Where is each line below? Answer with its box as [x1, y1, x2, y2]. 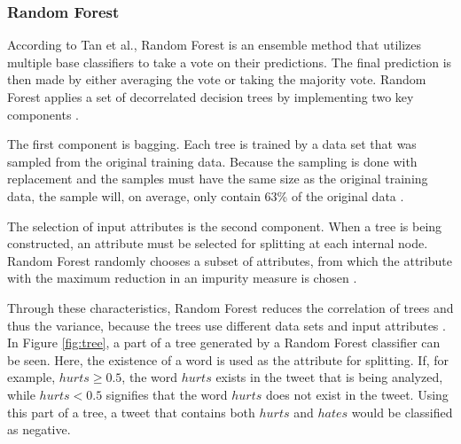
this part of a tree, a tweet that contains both [7, 402, 255, 421]
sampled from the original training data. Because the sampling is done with [7, 152, 418, 170]
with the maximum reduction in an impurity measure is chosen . [7, 269, 357, 287]
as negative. [7, 420, 71, 439]
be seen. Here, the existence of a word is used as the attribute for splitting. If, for [7, 350, 449, 369]
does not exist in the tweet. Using [265, 385, 449, 403]
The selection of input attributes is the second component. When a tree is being [7, 216, 442, 235]
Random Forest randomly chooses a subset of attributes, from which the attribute [7, 251, 452, 269]
